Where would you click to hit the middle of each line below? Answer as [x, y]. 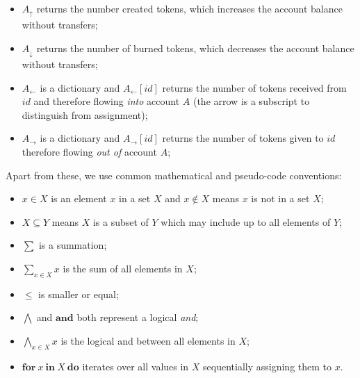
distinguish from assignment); [85, 114]
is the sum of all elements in [123, 268]
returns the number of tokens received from [254, 87]
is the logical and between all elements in [148, 340]
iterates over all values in [136, 366]
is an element [79, 198]
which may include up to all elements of [246, 221]
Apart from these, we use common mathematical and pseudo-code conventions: [174, 175]
